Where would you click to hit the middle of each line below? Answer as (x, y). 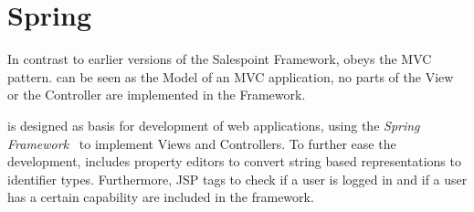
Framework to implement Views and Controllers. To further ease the (202, 143)
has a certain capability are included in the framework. (161, 197)
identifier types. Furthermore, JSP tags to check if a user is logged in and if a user (237, 179)
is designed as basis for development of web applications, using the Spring (214, 125)
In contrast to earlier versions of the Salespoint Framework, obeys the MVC (220, 59)
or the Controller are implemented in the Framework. (157, 95)
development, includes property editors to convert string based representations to (234, 161)
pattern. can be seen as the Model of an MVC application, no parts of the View (231, 76)
